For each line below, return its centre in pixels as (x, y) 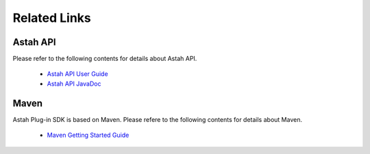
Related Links (52, 18)
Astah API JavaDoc (74, 84)
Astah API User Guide (78, 74)
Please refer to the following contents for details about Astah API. (105, 59)
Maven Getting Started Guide (88, 135)
